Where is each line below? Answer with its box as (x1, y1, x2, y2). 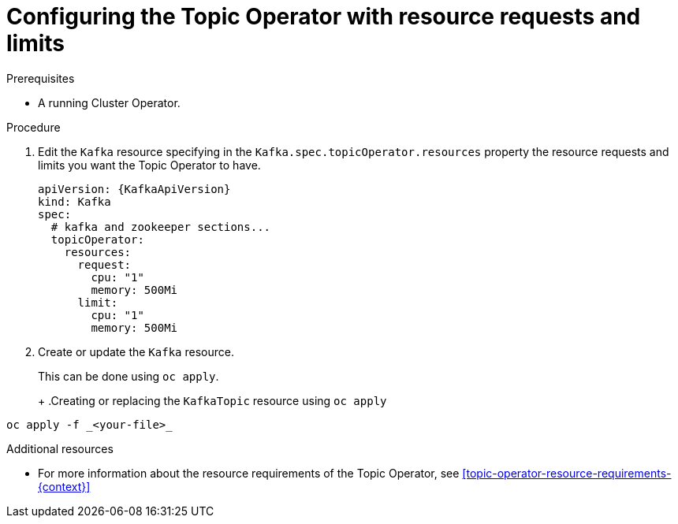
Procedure (6, 120, 61, 134)
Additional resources (6, 441, 114, 455)
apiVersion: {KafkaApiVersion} (38, 182, 231, 195)
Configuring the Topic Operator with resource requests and (6, 3, 641, 30)
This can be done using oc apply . (38, 369, 219, 383)
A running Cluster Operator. (38, 95, 181, 110)
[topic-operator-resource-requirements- (462, 466, 672, 480)
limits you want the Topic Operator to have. (38, 158, 261, 172)
